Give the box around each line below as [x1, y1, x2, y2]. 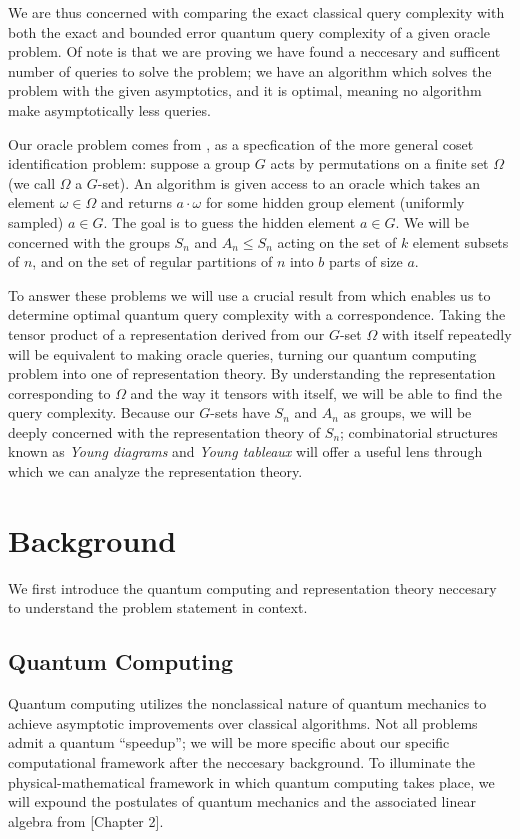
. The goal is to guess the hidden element [103, 211, 356, 232]
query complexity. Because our [8, 402, 195, 423]
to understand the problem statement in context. [8, 597, 308, 618]
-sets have [210, 402, 270, 423]
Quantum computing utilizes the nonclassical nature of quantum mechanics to [8, 693, 487, 714]
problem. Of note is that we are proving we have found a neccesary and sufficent [8, 41, 501, 62]
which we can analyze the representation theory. [8, 461, 303, 482]
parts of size [329, 251, 403, 272]
